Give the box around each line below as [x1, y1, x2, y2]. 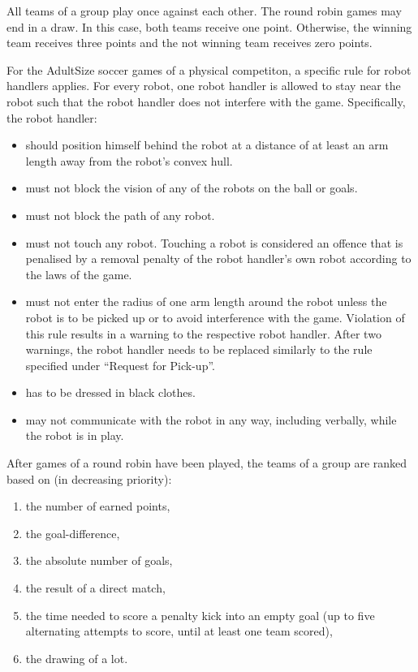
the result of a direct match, [25, 579, 166, 597]
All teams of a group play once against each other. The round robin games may [6, 2, 402, 19]
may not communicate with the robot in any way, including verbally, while [25, 411, 397, 428]
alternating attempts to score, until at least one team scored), [25, 622, 333, 640]
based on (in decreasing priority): [6, 470, 172, 487]
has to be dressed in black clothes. [25, 384, 196, 401]
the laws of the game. [25, 265, 132, 282]
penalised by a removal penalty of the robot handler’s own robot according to [25, 250, 412, 267]
